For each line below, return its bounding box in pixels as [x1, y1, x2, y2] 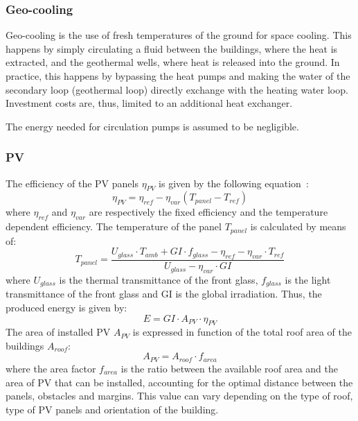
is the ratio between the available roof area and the [120, 361, 338, 375]
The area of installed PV [6, 325, 111, 339]
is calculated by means [250, 219, 346, 234]
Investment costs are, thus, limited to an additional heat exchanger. [6, 96, 293, 110]
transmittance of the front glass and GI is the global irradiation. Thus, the [6, 286, 322, 301]
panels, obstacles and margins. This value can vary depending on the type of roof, [6, 388, 353, 403]
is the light [285, 272, 331, 286]
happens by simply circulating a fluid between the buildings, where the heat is [6, 41, 338, 55]
